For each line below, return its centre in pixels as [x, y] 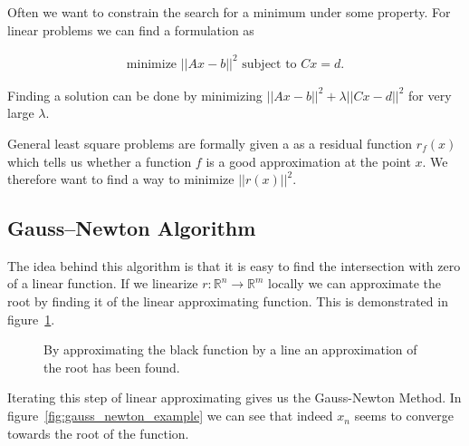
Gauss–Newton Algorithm [132, 228]
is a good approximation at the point [308, 161]
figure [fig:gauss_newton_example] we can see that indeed [170, 416]
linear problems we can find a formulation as [131, 29]
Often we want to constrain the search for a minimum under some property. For [229, 12]
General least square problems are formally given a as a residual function [210, 143]
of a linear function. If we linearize [103, 283]
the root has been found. [112, 367]
